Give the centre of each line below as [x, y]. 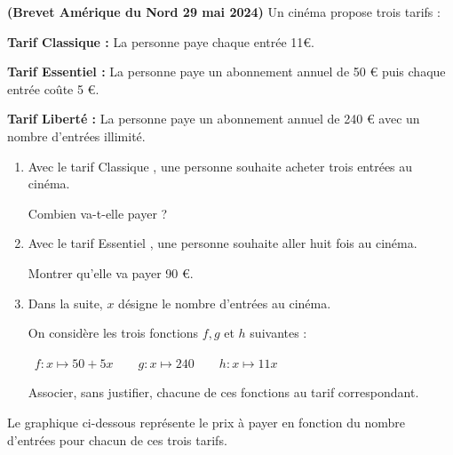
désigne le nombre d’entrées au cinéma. [225, 303]
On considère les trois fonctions [113, 333]
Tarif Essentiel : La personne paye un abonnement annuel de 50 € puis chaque [226, 72]
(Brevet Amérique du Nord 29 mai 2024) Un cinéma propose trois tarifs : [224, 12]
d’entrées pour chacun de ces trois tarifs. [117, 439]
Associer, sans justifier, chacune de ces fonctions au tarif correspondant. [223, 392]
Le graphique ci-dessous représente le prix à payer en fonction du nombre [206, 422]
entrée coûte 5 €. [53, 88]
